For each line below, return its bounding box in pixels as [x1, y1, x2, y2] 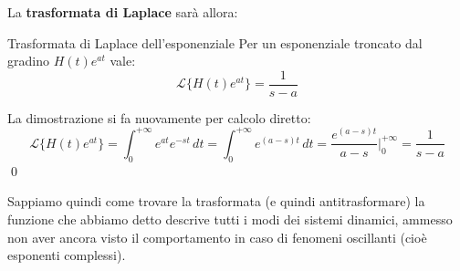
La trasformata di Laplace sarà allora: [7, 3, 238, 21]
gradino [7, 51, 49, 70]
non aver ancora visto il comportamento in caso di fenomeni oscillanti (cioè [7, 227, 427, 246]
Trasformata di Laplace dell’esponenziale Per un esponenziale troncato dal [7, 33, 423, 52]
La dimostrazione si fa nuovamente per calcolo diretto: [7, 108, 311, 127]
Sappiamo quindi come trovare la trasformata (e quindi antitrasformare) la [7, 192, 425, 211]
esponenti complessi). [7, 245, 126, 265]
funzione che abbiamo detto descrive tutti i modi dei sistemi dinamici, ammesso [7, 209, 453, 228]
